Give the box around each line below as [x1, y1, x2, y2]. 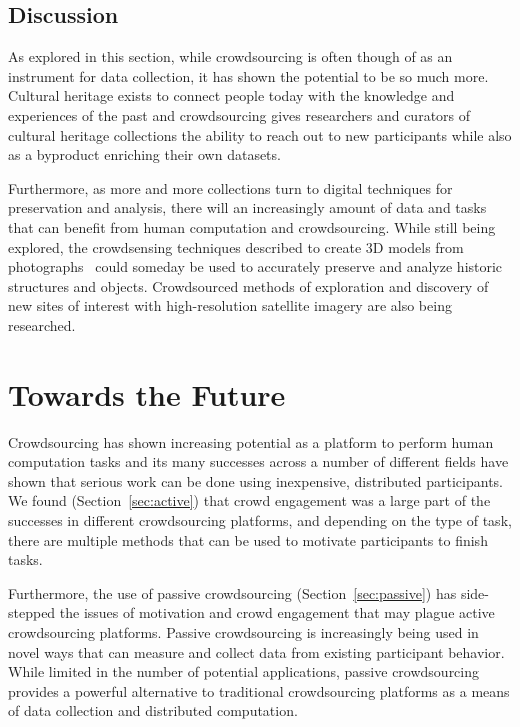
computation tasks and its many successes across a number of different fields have [8, 451, 509, 472]
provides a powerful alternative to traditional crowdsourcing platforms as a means [8, 680, 510, 701]
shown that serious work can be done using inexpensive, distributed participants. [8, 470, 504, 491]
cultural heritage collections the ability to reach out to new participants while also [8, 124, 512, 145]
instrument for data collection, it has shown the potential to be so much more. [8, 65, 489, 86]
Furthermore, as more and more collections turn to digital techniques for [8, 177, 453, 198]
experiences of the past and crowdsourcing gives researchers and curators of [8, 104, 471, 125]
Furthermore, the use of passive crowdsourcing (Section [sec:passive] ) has [8, 582, 457, 603]
